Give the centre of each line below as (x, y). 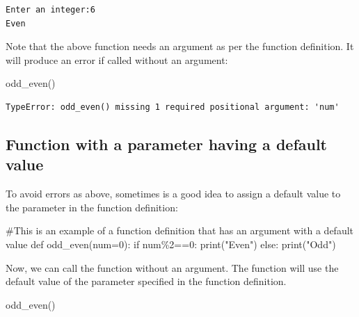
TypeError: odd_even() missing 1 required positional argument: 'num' (173, 107)
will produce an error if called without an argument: (117, 59)
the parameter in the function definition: (92, 207)
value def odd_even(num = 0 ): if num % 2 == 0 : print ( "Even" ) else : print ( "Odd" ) (171, 244)
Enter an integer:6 (50, 10)
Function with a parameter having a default (166, 144)
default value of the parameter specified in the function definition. (146, 281)
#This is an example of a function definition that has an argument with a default (180, 230)
